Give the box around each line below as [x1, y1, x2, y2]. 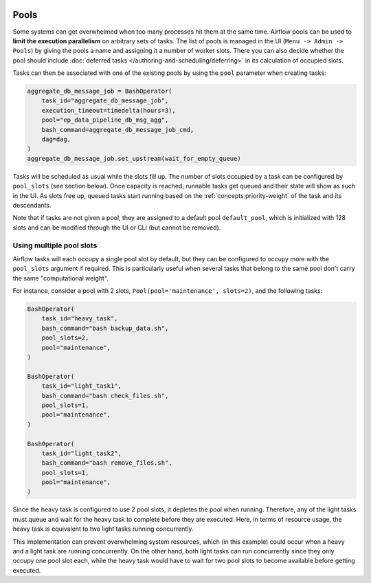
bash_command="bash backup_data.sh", [41, 324, 169, 332]
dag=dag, [41, 135, 71, 144]
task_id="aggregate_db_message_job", [41, 97, 169, 104]
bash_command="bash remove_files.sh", [41, 459, 172, 467]
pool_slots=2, [41, 334, 89, 342]
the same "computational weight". [12, 274, 109, 282]
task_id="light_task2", [41, 449, 122, 457]
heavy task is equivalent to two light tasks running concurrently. [12, 525, 194, 533]
